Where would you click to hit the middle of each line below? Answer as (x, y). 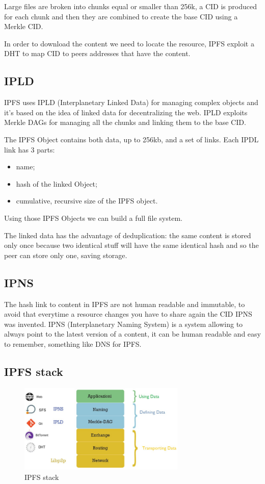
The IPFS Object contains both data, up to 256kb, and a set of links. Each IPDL (131, 139)
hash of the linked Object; (57, 183)
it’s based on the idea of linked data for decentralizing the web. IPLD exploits (126, 112)
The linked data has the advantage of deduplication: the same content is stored (128, 235)
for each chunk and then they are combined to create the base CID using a (121, 16)
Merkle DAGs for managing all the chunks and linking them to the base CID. (125, 122)
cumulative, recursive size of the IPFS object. (87, 201)
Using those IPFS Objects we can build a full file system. (93, 218)
